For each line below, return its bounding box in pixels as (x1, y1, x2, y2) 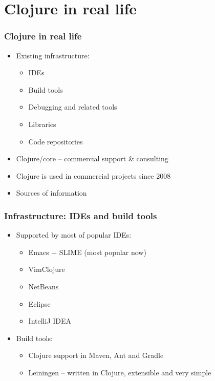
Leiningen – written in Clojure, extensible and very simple (28, 367, 211, 377)
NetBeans (28, 281, 59, 291)
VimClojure (28, 264, 65, 274)
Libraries (28, 118, 56, 129)
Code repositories (28, 136, 83, 146)
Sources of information (16, 187, 87, 198)
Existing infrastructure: (16, 50, 90, 60)
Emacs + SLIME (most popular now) (28, 246, 146, 257)
